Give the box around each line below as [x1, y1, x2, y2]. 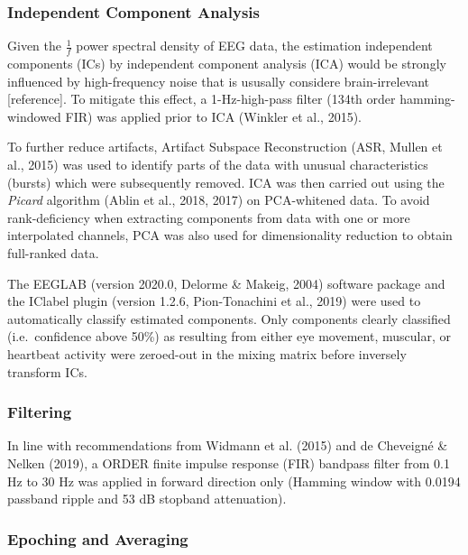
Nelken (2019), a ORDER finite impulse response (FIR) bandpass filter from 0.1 [7, 453, 450, 472]
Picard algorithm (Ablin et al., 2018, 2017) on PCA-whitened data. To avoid [7, 190, 430, 209]
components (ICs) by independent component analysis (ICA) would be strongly [7, 54, 446, 73]
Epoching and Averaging [7, 527, 188, 550]
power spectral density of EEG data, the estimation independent [76, 36, 433, 55]
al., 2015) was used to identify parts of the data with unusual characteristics [7, 155, 428, 174]
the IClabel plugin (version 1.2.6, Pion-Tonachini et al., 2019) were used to [7, 291, 421, 310]
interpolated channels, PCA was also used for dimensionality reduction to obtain [7, 226, 453, 245]
